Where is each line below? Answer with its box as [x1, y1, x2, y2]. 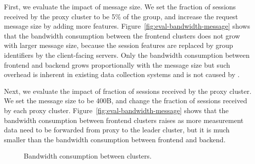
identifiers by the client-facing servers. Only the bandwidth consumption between [4, 49, 250, 60]
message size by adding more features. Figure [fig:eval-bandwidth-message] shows [4, 21, 250, 31]
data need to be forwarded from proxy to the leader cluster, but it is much [4, 124, 230, 135]
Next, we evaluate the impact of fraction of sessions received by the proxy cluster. [4, 85, 252, 96]
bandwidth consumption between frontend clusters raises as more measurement [4, 115, 244, 125]
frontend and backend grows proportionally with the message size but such [4, 59, 230, 70]
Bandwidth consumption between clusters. [24, 151, 152, 161]
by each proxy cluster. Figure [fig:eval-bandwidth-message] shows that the [4, 105, 229, 115]
